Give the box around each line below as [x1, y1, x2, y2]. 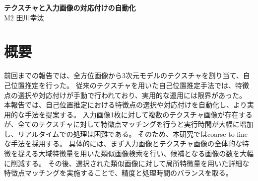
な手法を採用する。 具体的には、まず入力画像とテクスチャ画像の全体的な [4, 138, 243, 149]
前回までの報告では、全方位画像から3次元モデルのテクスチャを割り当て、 [4, 70, 243, 81]
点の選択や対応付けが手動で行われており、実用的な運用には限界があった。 [4, 90, 246, 100]
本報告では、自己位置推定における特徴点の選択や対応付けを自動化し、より [4, 99, 247, 110]
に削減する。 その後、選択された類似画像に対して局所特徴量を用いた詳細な [4, 158, 250, 168]
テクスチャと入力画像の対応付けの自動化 [4, 2, 136, 12]
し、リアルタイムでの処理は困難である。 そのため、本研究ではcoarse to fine [4, 128, 248, 139]
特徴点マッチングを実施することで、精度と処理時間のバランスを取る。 [4, 168, 233, 178]
